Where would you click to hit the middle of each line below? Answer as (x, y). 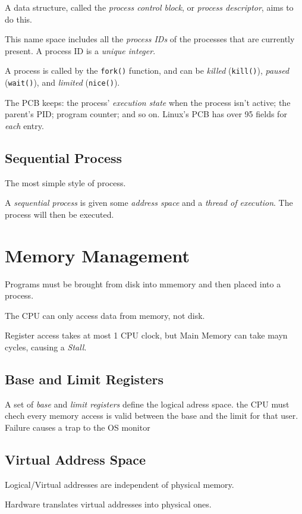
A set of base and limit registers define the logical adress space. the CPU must (147, 404)
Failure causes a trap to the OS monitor (78, 427)
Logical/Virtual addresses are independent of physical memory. (119, 484)
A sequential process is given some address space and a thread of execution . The (149, 203)
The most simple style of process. (65, 182)
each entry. (24, 125)
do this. (18, 19)
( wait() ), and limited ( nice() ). (62, 82)
